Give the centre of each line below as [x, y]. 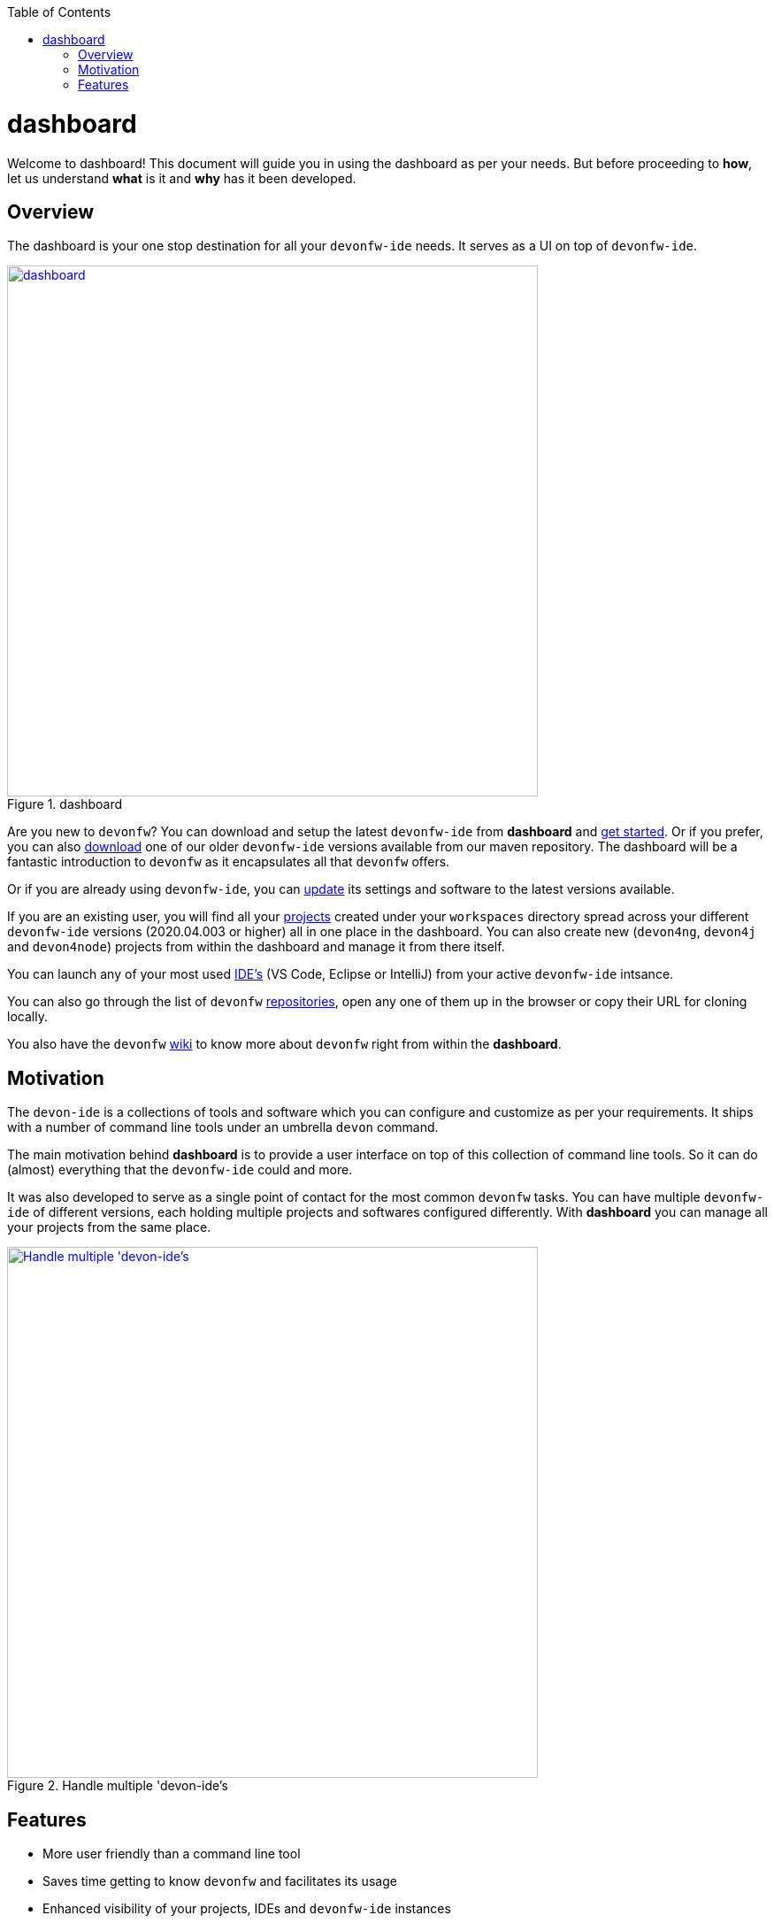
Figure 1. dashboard [65, 804]
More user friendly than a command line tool [172, 1854]
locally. [27, 1017]
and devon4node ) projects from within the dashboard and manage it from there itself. [256, 947]
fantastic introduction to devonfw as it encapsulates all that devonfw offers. [229, 862]
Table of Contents [59, 12]
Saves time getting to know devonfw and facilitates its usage [220, 1881]
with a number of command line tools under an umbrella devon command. [223, 1127]
